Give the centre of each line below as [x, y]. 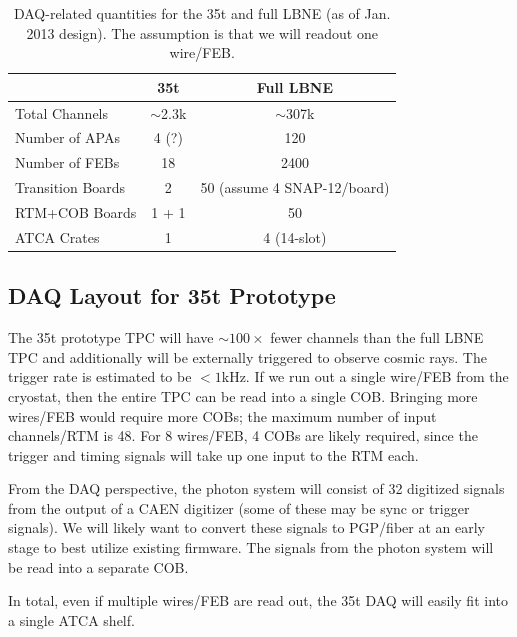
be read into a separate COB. [98, 566]
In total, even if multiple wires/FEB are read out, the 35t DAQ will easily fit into [258, 600]
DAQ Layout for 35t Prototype [172, 295]
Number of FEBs [67, 162]
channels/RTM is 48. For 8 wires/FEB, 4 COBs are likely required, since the [243, 435]
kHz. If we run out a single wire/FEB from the [365, 376]
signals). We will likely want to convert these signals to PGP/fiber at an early [246, 527]
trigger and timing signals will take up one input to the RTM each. [213, 454]
